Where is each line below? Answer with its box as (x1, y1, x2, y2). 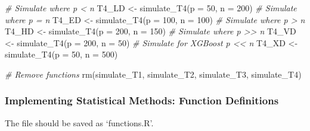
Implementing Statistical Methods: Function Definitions (5, 93, 279, 108)
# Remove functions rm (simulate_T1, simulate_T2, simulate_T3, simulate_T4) (5, 68, 302, 80)
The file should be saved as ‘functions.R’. (5, 116, 154, 129)
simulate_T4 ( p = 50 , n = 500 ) (5, 48, 118, 60)
